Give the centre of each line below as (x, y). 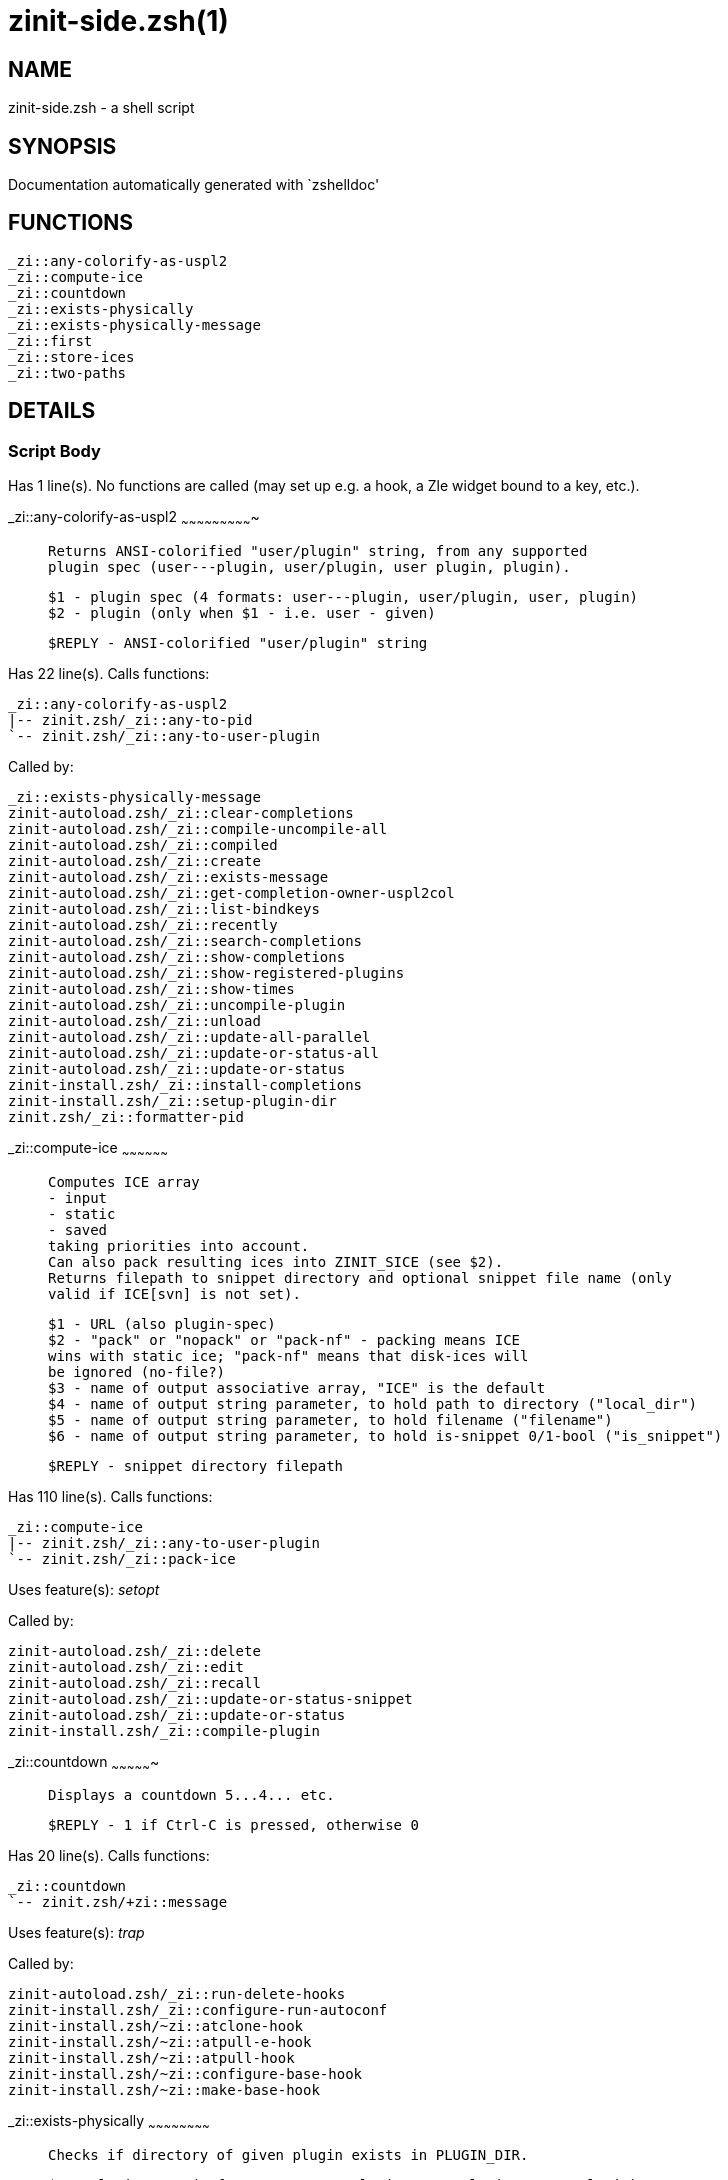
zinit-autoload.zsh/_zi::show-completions (177, 956)
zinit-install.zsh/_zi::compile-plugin (164, 1730)
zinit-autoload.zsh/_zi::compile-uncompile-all (198, 828)
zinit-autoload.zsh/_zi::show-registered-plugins (206, 972)
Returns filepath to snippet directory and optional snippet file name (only (360, 1277)
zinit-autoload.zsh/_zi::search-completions (185, 940)
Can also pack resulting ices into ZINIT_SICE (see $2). (276, 1261)
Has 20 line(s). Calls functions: (109, 1856)
